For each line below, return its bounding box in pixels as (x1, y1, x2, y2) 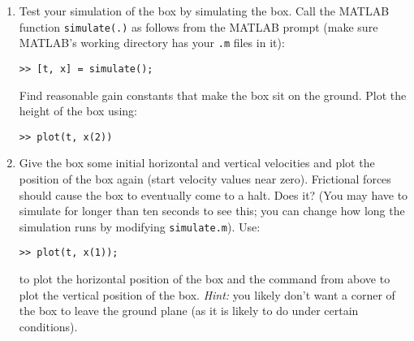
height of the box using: (19, 102, 137, 119)
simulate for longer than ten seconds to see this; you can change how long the (19, 202, 405, 219)
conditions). (19, 317, 78, 335)
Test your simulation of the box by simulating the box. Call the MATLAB (19, 2, 390, 19)
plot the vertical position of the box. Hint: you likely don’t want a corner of (19, 286, 395, 303)
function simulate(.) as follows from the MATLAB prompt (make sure (19, 18, 378, 35)
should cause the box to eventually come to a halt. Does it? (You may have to (19, 186, 408, 203)
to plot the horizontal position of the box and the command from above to (19, 270, 390, 287)
